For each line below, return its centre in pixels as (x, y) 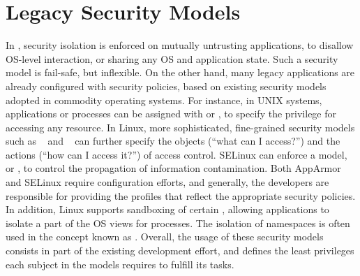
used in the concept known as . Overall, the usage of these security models (165, 237)
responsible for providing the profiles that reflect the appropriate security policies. (181, 195)
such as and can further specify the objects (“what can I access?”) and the (173, 141)
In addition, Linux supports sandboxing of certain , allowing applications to (167, 209)
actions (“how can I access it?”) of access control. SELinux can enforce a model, (177, 154)
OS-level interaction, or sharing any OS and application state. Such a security (172, 58)
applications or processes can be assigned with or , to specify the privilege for (171, 114)
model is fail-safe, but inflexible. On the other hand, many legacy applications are (180, 72)
